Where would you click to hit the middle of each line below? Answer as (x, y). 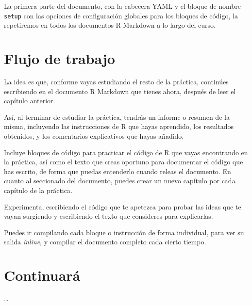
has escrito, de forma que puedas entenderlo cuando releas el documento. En (118, 171)
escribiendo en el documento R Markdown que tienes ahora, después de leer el (120, 91)
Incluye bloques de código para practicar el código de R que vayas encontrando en (126, 152)
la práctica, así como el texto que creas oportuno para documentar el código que (124, 162)
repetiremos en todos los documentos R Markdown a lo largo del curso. (110, 25)
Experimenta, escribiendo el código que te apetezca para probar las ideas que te (123, 206)
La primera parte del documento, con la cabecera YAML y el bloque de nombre (122, 6)
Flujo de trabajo (59, 58)
